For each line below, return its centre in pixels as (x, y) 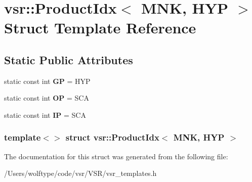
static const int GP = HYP (47, 81)
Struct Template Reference (100, 28)
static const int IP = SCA (45, 115)
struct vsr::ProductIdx (112, 137)
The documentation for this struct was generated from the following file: (116, 156)
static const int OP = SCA (47, 98)
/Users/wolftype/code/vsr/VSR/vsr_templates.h (80, 173)
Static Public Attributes (69, 59)
